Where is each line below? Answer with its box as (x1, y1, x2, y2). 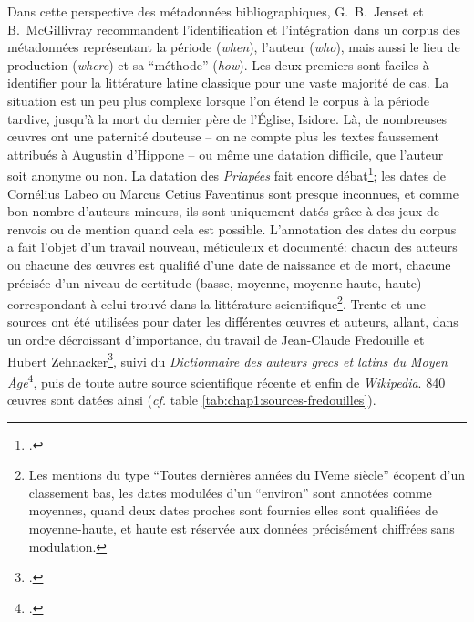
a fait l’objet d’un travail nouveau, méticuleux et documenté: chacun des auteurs (7, 237, 458, 256)
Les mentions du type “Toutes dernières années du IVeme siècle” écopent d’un (28, 465, 466, 484)
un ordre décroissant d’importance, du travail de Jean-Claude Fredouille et (7, 330, 425, 348)
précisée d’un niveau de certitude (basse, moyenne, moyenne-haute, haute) (7, 273, 422, 292)
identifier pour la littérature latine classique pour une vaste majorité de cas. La (7, 73, 449, 92)
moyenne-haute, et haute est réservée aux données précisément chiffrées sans (28, 519, 455, 538)
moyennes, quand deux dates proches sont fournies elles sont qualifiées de (28, 501, 438, 520)
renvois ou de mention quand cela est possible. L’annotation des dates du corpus (7, 219, 457, 238)
